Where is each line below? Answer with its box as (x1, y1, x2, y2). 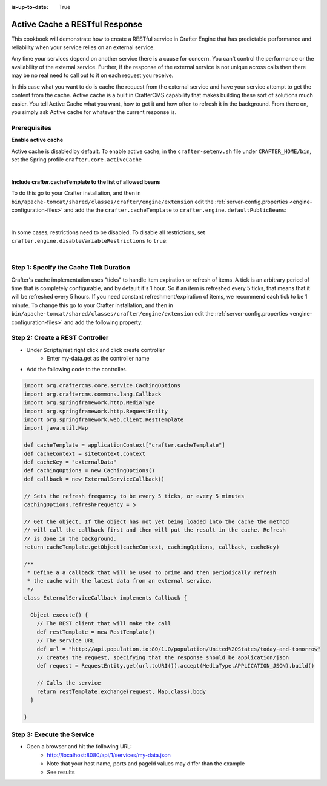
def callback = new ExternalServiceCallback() (24, 475, 165, 483)
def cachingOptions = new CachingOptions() (24, 467, 156, 474)
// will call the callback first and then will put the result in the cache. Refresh (24, 527, 286, 534)
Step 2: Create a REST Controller (11, 334, 109, 342)
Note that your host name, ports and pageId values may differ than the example (47, 760, 245, 767)
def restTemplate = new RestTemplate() (36, 628, 156, 635)
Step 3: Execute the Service (11, 730, 95, 739)
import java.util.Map (24, 425, 88, 432)
